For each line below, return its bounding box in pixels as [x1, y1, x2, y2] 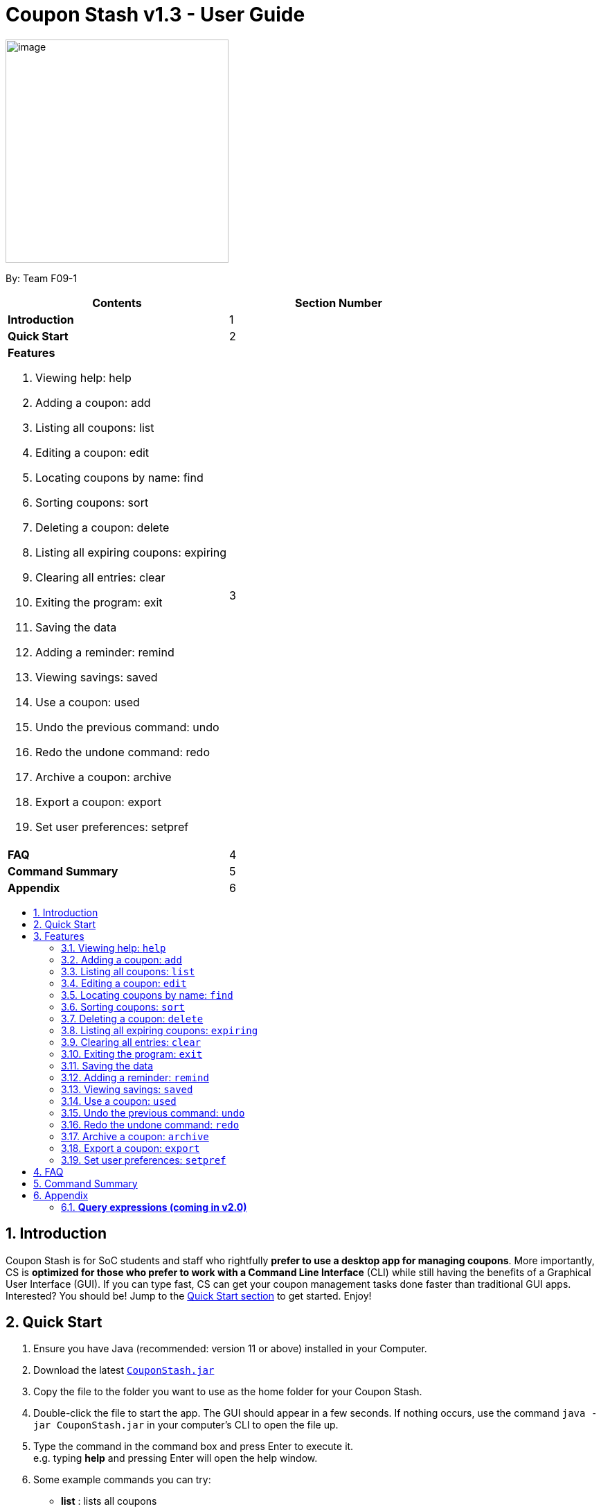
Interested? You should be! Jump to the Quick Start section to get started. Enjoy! [6, 1289, 372, 1302]
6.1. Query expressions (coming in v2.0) [61, 1200, 247, 1213]
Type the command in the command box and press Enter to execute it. [33, 1440, 354, 1453]
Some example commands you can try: [33, 1474, 211, 1486]
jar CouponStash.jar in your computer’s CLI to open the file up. [33, 1419, 339, 1431]
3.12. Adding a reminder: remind [61, 1071, 209, 1083]
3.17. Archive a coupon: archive [61, 1130, 209, 1142]
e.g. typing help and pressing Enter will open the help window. [33, 1452, 318, 1465]
